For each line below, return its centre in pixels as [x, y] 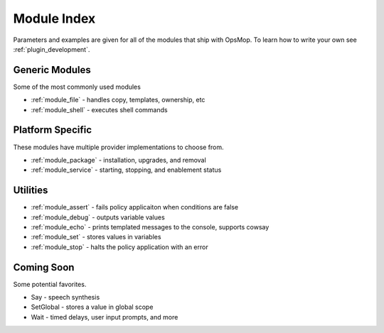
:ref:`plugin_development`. [52, 49]
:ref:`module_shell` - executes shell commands [99, 109]
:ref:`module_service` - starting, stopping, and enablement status [126, 170]
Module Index [54, 18]
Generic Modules [52, 70]
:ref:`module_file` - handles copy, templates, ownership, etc [118, 100]
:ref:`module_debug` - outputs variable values [98, 217]
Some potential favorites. [50, 284]
